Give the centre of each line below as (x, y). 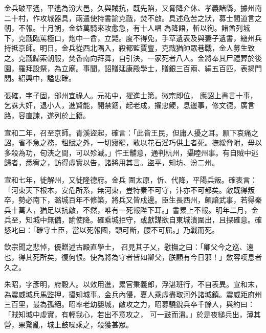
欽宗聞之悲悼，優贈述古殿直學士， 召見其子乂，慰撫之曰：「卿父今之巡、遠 (129, 247)
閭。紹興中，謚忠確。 (40, 78)
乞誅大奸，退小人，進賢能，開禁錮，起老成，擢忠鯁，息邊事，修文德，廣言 (129, 105)
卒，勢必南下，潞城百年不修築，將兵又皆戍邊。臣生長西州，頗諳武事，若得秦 (133, 200)
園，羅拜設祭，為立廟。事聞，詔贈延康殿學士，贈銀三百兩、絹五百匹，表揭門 (133, 68)
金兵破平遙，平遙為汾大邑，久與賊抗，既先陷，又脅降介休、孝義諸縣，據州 (129, 8)
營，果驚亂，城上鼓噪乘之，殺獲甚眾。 (69, 324)
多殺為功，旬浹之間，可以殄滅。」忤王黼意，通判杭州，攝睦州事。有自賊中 (128, 152)
